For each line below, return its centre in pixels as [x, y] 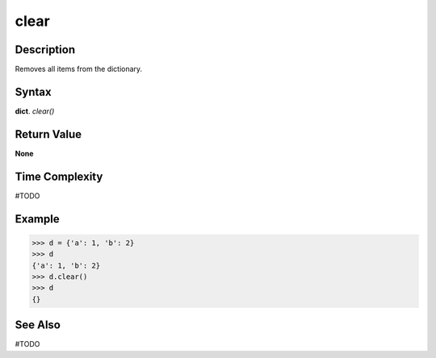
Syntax [33, 92]
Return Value [48, 134]
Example [37, 219]
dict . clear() [35, 111]
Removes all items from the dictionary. [79, 69]
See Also [38, 325]
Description [45, 50]
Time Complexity [59, 176]
